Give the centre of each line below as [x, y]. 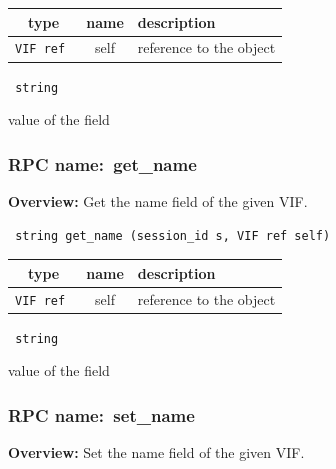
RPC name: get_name [102, 163]
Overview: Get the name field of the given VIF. [158, 200]
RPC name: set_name [101, 414]
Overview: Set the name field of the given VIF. [156, 452]
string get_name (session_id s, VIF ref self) [173, 235]
